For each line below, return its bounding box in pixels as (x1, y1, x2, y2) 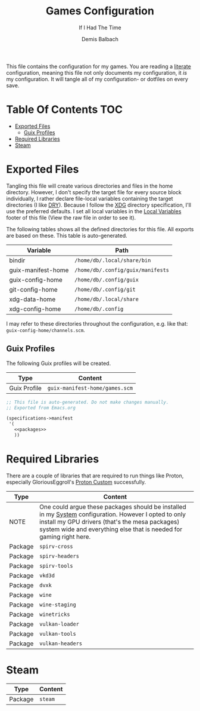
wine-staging (39, 601, 76, 608)
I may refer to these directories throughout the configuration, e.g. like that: (6, 320, 189, 327)
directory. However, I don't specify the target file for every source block (6, 188, 182, 195)
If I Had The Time (79, 24, 121, 31)
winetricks (39, 611, 70, 618)
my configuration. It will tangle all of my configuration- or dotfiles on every (6, 75, 189, 82)
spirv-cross (39, 543, 73, 550)
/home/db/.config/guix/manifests (74, 266, 170, 273)
